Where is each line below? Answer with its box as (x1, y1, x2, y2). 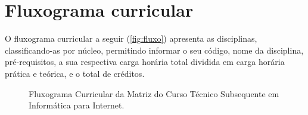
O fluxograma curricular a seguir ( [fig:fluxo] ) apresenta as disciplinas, (5, 32, 257, 45)
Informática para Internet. (29, 99, 125, 111)
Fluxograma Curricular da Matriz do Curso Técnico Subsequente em (29, 87, 279, 100)
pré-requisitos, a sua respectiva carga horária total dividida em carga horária (5, 55, 285, 68)
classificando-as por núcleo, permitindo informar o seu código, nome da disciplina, (5, 43, 304, 56)
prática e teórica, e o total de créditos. (5, 67, 145, 79)
